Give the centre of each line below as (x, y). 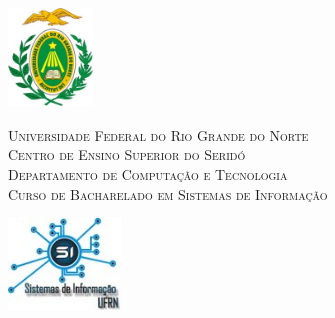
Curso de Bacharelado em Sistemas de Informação (168, 193)
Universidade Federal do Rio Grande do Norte (158, 134)
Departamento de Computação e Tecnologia (148, 174)
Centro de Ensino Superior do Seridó (127, 154)
